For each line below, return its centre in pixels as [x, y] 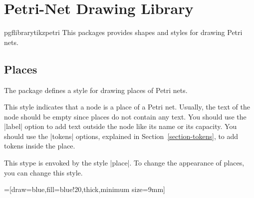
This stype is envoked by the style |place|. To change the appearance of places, [124, 163]
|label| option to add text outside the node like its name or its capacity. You [121, 126]
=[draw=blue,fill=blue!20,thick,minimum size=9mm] [85, 189]
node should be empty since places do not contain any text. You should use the [125, 116]
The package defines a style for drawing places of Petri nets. [96, 90]
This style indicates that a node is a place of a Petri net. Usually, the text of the [127, 107]
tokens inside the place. [40, 146]
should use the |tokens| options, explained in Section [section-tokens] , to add [121, 136]
